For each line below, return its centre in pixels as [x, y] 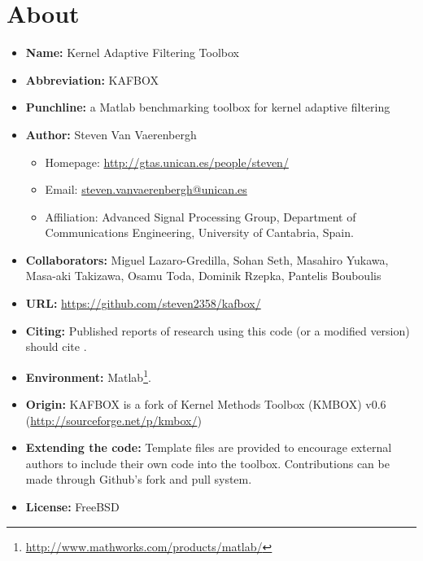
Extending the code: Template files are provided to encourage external [209, 447]
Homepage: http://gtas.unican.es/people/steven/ [167, 162]
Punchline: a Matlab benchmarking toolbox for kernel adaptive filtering [208, 107]
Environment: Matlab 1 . [88, 375]
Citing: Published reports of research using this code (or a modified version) [218, 330]
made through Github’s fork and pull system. [139, 479]
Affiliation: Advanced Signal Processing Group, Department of [201, 216]
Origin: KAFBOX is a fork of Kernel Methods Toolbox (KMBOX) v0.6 [206, 404]
